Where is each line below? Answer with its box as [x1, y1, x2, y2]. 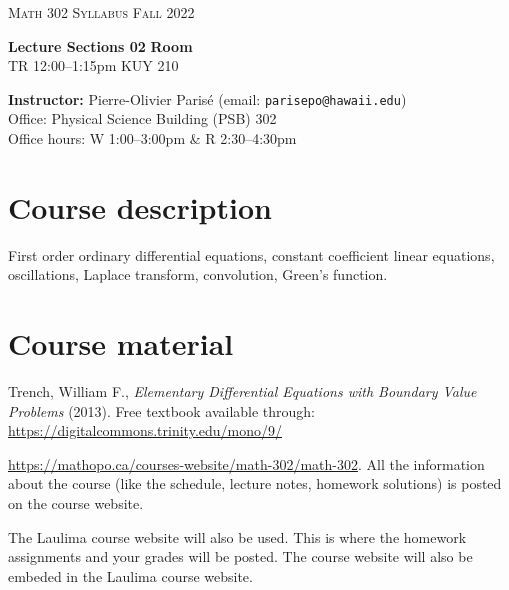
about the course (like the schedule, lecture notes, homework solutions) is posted [8, 473, 502, 494]
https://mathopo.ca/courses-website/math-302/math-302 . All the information [8, 453, 485, 474]
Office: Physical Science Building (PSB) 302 [8, 108, 277, 129]
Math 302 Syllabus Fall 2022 [8, 2, 195, 22]
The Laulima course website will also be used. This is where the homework [8, 526, 467, 547]
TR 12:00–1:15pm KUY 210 [8, 55, 179, 76]
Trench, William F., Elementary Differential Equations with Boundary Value [8, 381, 477, 402]
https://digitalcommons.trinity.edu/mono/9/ [8, 420, 283, 441]
